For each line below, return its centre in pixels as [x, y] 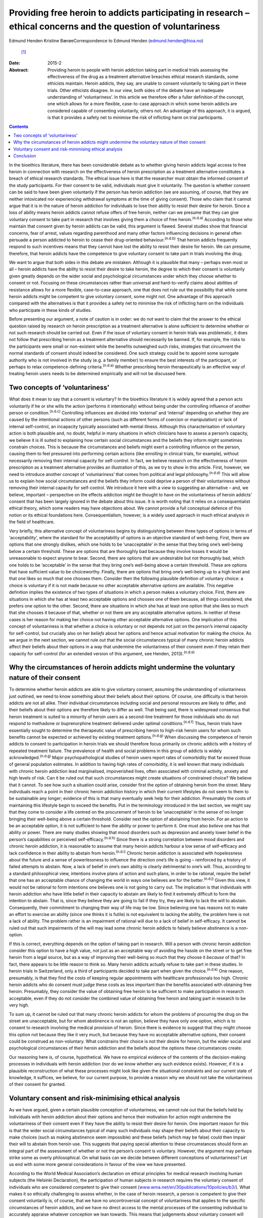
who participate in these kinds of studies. [50, 310]
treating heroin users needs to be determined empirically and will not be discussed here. [98, 374]
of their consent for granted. [37, 1085]
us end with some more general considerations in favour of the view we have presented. [98, 1164]
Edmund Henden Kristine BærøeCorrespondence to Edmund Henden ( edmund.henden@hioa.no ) [106, 41]
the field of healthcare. [32, 522]
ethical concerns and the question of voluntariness [114, 26]
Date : [15, 63]
